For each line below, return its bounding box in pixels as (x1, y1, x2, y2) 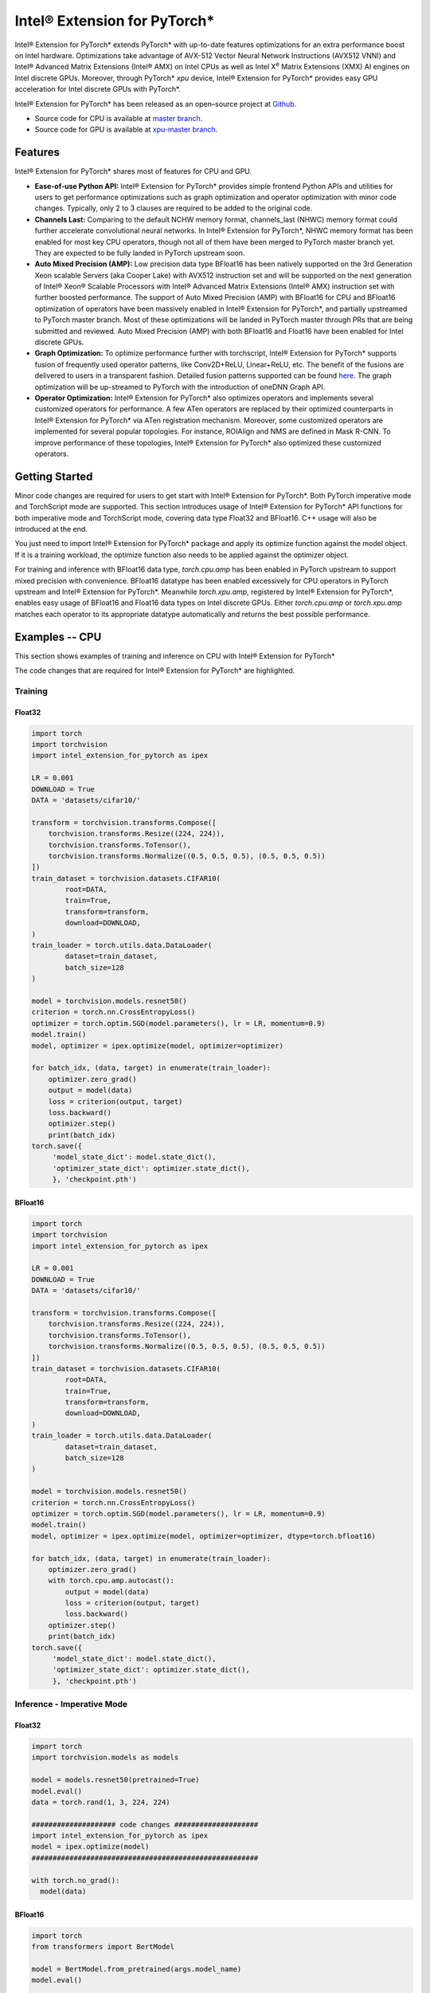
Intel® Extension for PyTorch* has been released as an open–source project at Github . (14, 99, 297, 108)
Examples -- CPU (14, 630, 102, 643)
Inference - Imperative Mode (14, 1699, 128, 1710)
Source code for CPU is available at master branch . (34, 113, 203, 123)
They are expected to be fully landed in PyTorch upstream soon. (34, 248, 245, 257)
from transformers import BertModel (31, 1942, 175, 1952)
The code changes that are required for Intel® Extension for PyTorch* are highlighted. (14, 666, 295, 675)
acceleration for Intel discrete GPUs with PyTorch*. (14, 85, 181, 94)
